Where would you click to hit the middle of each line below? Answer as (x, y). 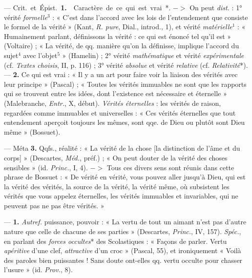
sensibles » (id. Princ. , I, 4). (46, 167)
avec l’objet (40, 55)
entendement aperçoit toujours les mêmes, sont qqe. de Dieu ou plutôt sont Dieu (125, 122)
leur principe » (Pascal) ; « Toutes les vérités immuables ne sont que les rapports (125, 84)
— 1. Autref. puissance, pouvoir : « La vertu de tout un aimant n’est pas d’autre (125, 222)
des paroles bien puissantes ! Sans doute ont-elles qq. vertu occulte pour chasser (123, 260)
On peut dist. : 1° (216, 7)
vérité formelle (26, 17)
